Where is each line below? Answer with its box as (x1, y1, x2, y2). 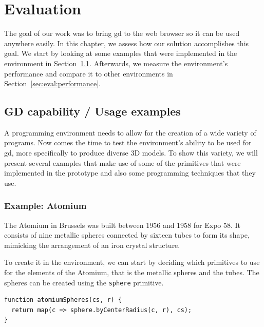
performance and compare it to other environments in (4, 68, 173, 79)
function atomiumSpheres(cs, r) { (4, 296, 122, 304)
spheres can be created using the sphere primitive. (4, 277, 164, 287)
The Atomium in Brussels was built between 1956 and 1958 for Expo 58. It (4, 219, 241, 230)
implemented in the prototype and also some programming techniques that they (4, 167, 256, 178)
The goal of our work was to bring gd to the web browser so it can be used (4, 28, 240, 39)
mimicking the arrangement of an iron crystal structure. (4, 239, 180, 250)
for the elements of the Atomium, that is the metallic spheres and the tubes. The (4, 267, 259, 278)
